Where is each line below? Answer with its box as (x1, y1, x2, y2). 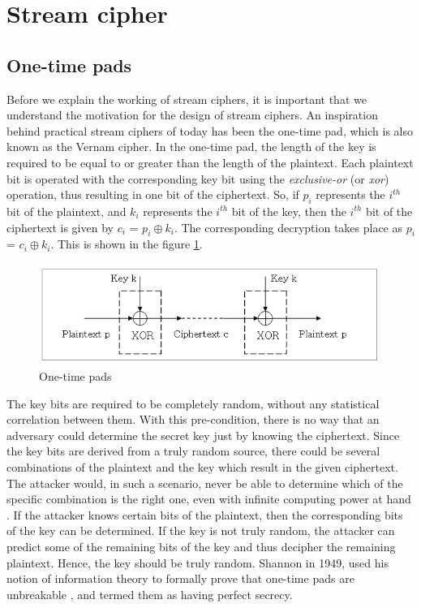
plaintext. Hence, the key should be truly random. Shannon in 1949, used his (6, 554, 389, 571)
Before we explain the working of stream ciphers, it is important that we (6, 90, 367, 107)
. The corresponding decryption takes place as (174, 218, 403, 235)
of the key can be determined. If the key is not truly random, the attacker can (6, 522, 395, 539)
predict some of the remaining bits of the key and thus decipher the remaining (6, 538, 396, 555)
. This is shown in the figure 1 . (50, 235, 203, 252)
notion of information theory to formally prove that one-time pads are (6, 570, 354, 587)
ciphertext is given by (6, 218, 114, 235)
